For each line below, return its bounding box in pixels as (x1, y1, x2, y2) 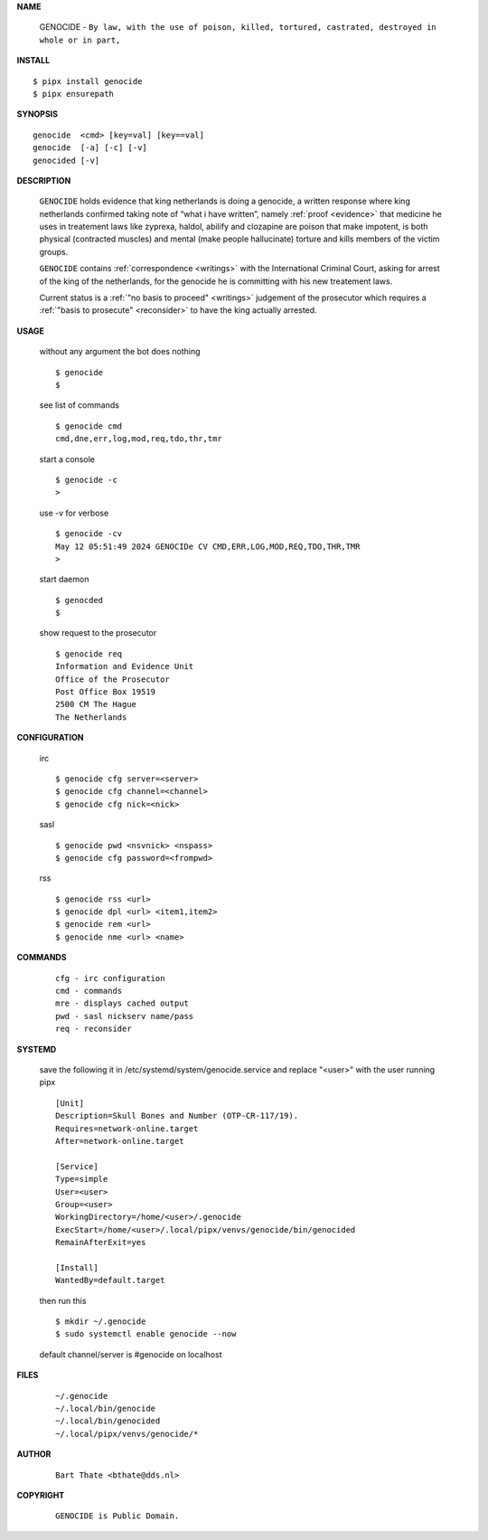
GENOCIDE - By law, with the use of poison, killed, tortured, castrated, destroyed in (39, 22, 437, 33)
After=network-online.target (55, 1136, 184, 1146)
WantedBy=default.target (55, 1275, 165, 1286)
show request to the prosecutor (39, 628, 157, 638)
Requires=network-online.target (55, 1123, 199, 1134)
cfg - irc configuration (55, 973, 165, 983)
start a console (39, 453, 95, 465)
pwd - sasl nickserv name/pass (55, 1011, 194, 1021)
